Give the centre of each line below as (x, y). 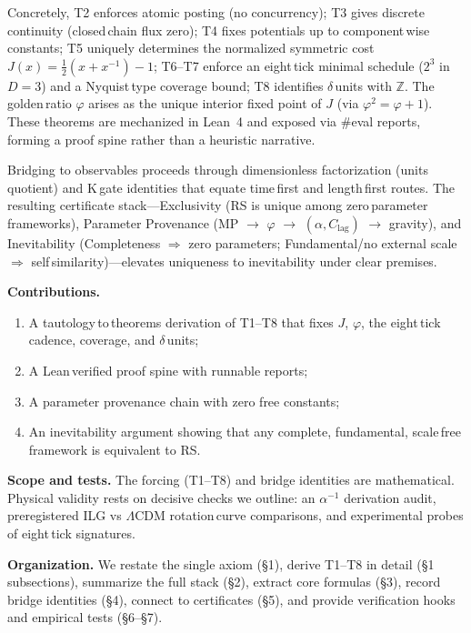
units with (363, 85)
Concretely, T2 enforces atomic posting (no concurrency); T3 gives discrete (216, 12)
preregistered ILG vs (65, 515)
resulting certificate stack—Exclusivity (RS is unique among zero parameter (218, 205)
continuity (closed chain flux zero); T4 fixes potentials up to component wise (219, 30)
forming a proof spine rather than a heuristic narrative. (161, 139)
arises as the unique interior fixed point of (205, 103)
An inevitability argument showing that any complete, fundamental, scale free (245, 432)
